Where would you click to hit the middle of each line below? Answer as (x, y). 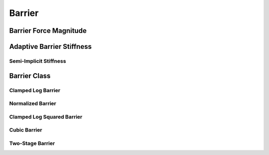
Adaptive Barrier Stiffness (51, 47)
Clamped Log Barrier (35, 90)
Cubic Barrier (26, 130)
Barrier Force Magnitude (48, 31)
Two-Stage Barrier (32, 143)
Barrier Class (30, 76)
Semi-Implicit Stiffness (38, 61)
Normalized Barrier (33, 104)
